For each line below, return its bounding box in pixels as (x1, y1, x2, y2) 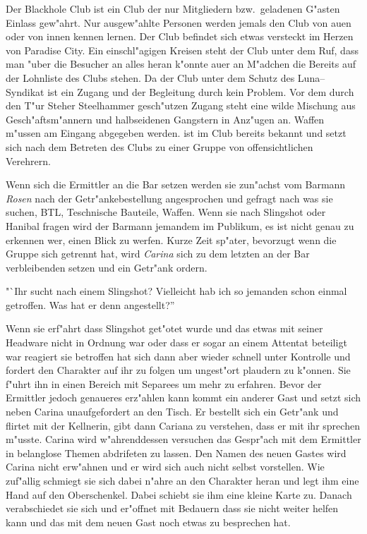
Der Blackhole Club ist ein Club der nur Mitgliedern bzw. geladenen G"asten (6, 1, 340, 16)
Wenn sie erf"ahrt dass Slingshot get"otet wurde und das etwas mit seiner (6, 321, 323, 336)
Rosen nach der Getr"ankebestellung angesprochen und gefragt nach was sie (6, 190, 333, 205)
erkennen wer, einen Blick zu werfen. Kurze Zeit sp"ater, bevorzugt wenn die (6, 232, 337, 247)
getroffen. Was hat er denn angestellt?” (6, 297, 175, 312)
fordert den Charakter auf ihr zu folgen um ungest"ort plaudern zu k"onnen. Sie (6, 363, 351, 377)
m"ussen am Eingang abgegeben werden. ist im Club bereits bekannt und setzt (6, 126, 347, 140)
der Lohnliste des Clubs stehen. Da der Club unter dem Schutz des (6, 70, 295, 85)
